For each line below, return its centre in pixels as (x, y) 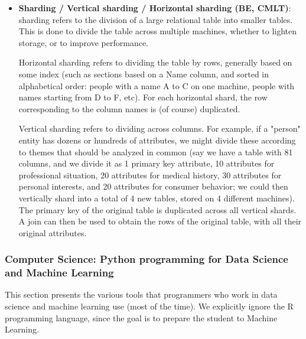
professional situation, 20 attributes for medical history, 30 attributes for (150, 175)
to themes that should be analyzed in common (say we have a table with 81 (156, 151)
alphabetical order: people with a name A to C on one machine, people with (157, 85)
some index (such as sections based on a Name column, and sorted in (144, 74)
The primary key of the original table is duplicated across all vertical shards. (157, 209)
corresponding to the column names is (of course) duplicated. (129, 108)
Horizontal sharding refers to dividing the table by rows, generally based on (155, 62)
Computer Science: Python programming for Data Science (147, 259)
